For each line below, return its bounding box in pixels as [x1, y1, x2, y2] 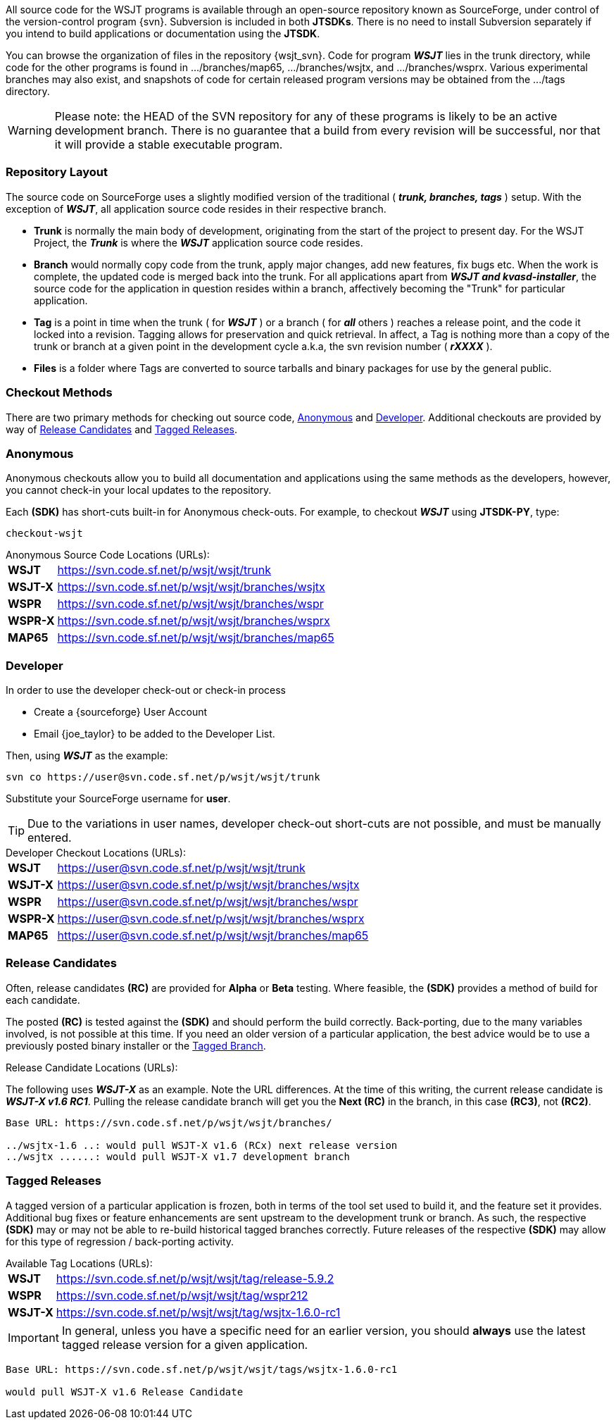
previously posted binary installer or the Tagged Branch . [6, 1039, 266, 1052]
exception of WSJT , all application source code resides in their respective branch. [6, 202, 386, 215]
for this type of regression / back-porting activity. [6, 1235, 234, 1247]
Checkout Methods [6, 385, 113, 400]
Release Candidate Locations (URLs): [6, 1061, 178, 1074]
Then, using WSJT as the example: [6, 749, 168, 761]
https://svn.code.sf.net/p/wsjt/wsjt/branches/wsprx [57, 614, 330, 628]
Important [8, 1330, 59, 1345]
